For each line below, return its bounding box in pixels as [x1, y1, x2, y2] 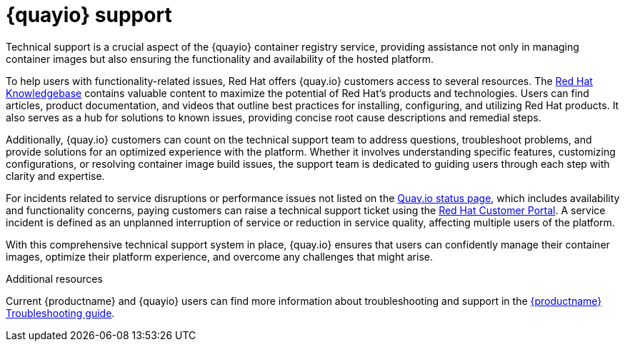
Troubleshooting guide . [6, 306, 115, 319]
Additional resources [6, 272, 103, 285]
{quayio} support [6, 3, 172, 27]
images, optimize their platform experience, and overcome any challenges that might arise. [6, 250, 433, 263]
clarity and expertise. [6, 169, 105, 182]
